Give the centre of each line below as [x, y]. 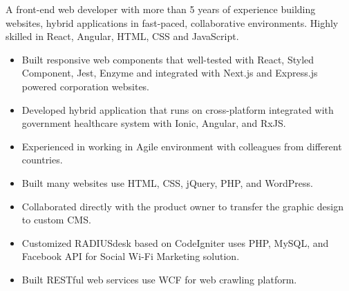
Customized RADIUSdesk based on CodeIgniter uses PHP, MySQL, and [175, 242]
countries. [42, 160]
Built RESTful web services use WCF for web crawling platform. [159, 279]
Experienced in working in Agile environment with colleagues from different [182, 146]
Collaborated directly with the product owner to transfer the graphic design [182, 206]
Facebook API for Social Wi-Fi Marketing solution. [131, 256]
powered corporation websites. [86, 86]
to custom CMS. [56, 220]
